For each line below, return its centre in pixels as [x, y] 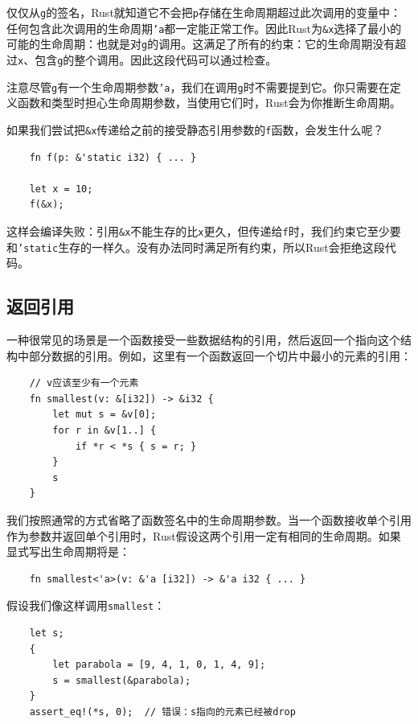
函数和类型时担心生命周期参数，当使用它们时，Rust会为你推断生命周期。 [209, 103]
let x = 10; [61, 189]
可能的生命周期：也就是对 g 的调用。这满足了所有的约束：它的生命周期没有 [201, 44]
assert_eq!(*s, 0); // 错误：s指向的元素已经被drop [162, 712]
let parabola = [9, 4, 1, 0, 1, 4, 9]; [159, 665]
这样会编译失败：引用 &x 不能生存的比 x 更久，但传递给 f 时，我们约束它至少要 [204, 230]
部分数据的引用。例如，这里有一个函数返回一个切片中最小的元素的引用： [220, 355]
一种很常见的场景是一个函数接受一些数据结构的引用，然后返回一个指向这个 [203, 340]
